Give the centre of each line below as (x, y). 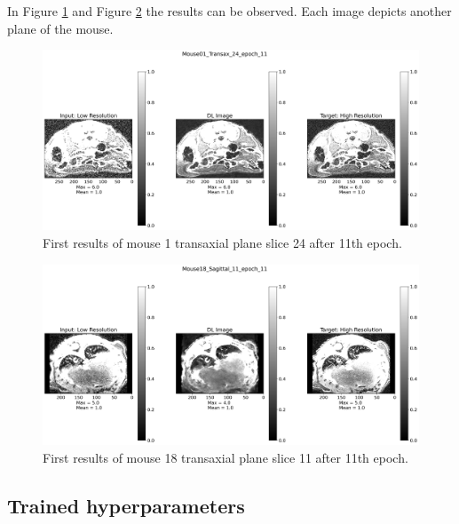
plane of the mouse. (60, 28)
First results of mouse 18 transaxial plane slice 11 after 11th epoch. (226, 457)
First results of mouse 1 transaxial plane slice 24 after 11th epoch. (222, 243)
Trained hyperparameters (126, 505)
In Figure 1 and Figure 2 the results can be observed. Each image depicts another (229, 11)
